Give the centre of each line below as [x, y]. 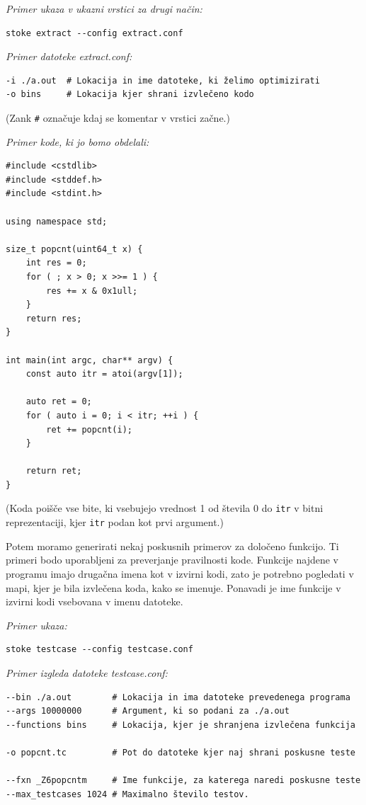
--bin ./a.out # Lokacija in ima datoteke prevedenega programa [178, 697]
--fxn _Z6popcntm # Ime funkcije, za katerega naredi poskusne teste [183, 781]
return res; [54, 318]
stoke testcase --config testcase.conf [99, 650]
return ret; [54, 471]
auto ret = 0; [59, 402]
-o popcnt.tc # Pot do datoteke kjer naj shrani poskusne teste [181, 752]
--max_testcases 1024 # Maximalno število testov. [127, 794]
